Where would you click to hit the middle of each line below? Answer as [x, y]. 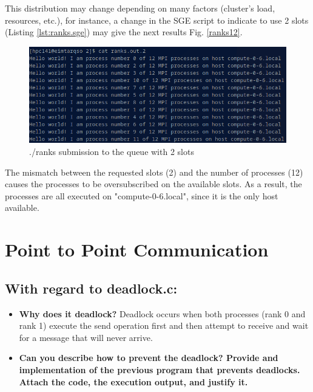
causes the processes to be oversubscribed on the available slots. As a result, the [153, 184]
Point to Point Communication [137, 249]
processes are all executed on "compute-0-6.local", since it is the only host [142, 195]
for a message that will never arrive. [86, 337]
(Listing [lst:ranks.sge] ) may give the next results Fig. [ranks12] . [124, 32]
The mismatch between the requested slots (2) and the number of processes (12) [154, 172]
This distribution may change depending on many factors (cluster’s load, [140, 8]
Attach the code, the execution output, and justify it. [133, 381]
